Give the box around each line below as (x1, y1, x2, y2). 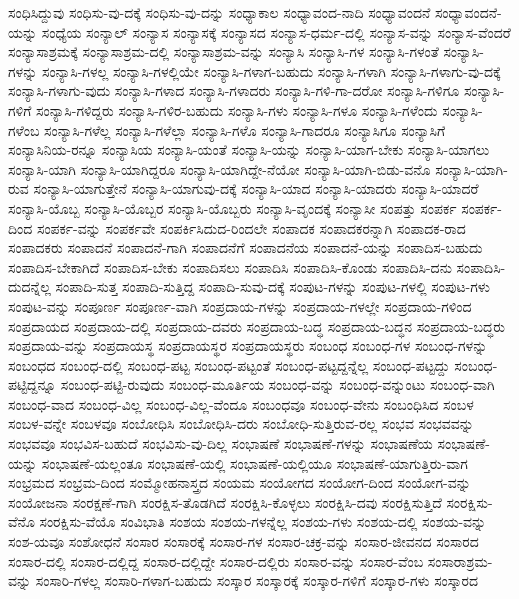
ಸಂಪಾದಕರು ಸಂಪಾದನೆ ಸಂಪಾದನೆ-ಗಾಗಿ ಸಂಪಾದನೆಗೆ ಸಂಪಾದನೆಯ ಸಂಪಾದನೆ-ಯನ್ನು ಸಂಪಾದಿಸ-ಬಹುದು (8, 237, 483, 258)
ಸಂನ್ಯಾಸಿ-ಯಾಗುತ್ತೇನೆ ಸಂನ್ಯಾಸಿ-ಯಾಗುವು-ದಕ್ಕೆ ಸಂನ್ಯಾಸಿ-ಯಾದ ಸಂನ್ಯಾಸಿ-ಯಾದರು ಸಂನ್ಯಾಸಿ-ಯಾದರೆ (33, 178, 479, 199)
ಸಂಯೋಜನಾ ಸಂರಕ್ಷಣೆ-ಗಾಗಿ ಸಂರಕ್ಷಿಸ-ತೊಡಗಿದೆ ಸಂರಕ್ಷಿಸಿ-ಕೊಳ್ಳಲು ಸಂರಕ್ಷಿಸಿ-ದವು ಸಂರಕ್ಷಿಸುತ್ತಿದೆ (8, 491, 442, 512)
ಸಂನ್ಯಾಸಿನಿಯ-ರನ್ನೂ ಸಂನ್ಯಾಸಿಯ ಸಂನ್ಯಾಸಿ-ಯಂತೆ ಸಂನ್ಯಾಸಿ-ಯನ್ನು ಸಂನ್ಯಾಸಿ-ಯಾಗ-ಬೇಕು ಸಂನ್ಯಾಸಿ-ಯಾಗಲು (8, 139, 490, 160)
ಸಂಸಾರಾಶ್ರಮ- (427, 550, 493, 571)
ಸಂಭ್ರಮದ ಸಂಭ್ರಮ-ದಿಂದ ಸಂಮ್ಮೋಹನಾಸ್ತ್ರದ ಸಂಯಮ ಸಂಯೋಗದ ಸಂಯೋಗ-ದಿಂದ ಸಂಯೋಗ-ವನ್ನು (8, 472, 471, 493)
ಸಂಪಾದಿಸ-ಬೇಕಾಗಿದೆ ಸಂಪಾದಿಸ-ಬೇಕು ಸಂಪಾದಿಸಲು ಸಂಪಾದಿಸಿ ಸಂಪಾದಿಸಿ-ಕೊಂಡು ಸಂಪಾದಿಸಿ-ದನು (8, 256, 452, 277)
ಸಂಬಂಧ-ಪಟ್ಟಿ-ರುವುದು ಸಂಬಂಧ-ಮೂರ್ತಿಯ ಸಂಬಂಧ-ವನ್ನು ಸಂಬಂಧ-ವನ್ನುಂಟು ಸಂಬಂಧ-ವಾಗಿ (60, 374, 495, 395)
